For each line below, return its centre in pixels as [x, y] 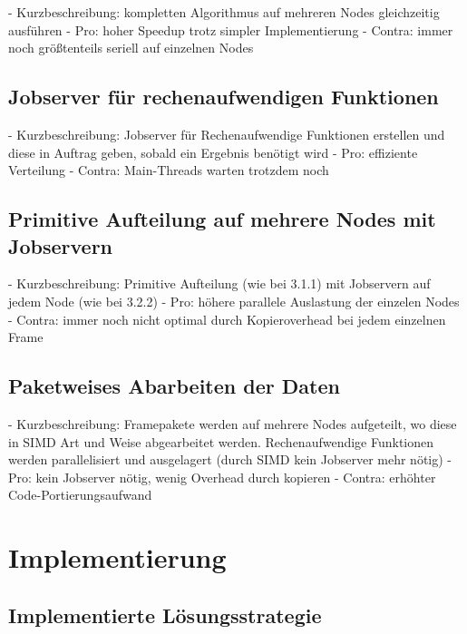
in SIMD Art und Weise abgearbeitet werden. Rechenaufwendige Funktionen [221, 441]
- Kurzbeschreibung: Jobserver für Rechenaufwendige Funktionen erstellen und [227, 134]
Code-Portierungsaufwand [80, 495]
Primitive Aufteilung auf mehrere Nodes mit [222, 219]
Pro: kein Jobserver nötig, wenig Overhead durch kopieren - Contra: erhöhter [222, 477]
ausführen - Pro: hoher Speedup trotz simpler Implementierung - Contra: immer [231, 29]
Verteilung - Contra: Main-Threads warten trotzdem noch [169, 170]
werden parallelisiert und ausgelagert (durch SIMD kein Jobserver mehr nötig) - [230, 459]
